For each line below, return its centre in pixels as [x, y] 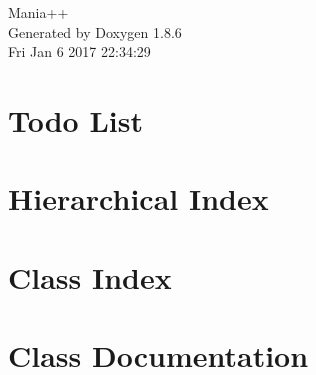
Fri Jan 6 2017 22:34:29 [79, 51]
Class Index [90, 276]
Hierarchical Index [138, 198]
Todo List [75, 119]
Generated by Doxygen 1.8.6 [95, 31]
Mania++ [38, 12]
